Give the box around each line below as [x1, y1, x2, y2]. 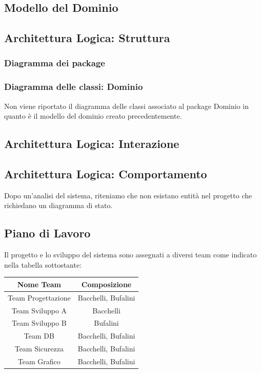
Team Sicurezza [14, 343, 64, 354]
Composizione [81, 278, 132, 289]
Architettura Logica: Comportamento [4, 165, 207, 181]
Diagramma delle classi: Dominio [4, 80, 143, 93]
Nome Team [17, 278, 61, 289]
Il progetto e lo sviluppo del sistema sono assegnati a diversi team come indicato [4, 249, 257, 260]
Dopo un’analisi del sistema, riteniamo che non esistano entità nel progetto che [4, 190, 252, 200]
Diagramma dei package [4, 57, 105, 69]
